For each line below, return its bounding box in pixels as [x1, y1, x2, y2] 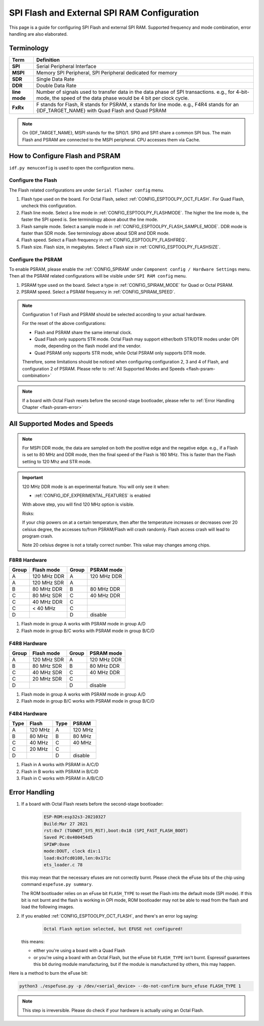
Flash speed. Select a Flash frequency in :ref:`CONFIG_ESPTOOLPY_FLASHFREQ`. [21, 237, 188, 243]
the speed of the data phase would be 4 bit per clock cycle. [52, 94, 189, 101]
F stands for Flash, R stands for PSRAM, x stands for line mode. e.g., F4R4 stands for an [36, 101, 239, 107]
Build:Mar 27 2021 [44, 821, 88, 827]
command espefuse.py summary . [21, 881, 93, 887]
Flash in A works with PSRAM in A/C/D [21, 762, 99, 768]
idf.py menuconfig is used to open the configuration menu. [9, 165, 135, 171]
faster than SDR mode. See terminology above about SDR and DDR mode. [21, 230, 170, 236]
